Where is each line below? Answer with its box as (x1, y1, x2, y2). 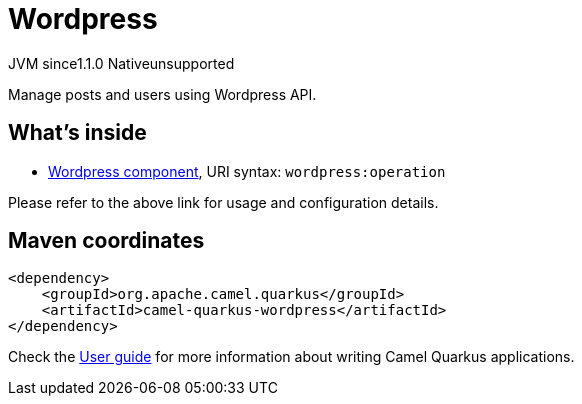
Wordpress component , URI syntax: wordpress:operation (48, 162, 446, 180)
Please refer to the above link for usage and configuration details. (8, 193, 439, 211)
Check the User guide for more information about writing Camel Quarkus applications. (8, 348, 575, 366)
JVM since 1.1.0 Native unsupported (8, 54, 235, 72)
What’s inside (8, 120, 147, 146)
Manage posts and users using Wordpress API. (8, 85, 317, 103)
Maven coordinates (8, 228, 205, 254)
